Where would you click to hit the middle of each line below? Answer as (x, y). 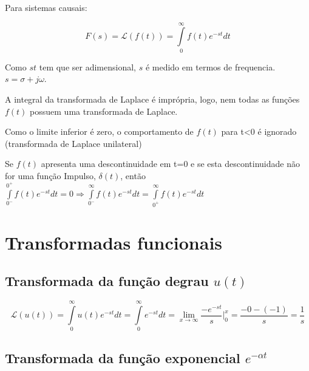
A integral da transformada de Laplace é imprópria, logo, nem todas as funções (152, 99)
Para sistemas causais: (46, 7)
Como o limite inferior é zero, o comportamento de (99, 131)
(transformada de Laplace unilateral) (73, 143)
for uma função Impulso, (50, 175)
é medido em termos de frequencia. (210, 66)
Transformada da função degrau (107, 281)
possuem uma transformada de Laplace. (104, 111)
